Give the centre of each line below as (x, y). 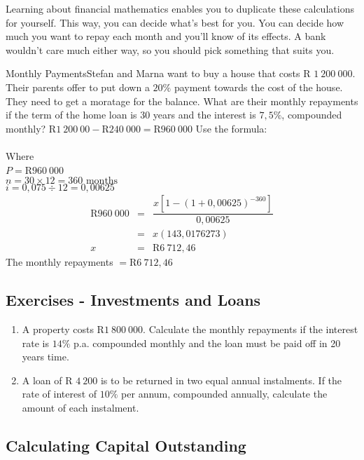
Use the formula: (231, 128)
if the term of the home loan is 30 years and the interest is (131, 115)
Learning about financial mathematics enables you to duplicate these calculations (180, 8)
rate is (36, 343)
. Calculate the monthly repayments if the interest (251, 329)
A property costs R (63, 329)
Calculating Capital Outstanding (126, 445)
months (102, 181)
